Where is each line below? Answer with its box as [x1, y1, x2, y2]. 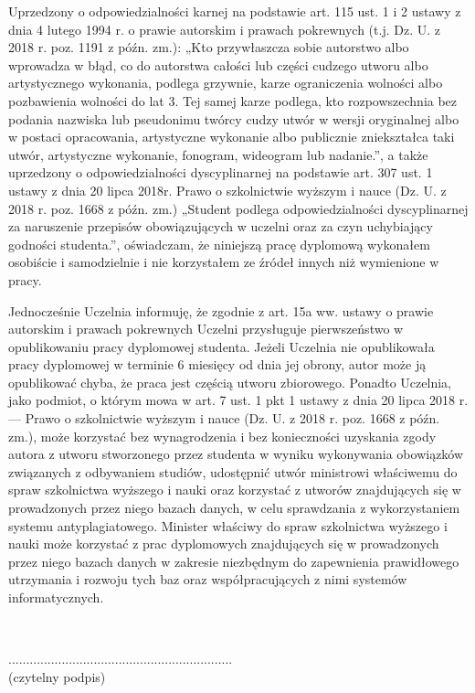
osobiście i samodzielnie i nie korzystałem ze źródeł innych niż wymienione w [8, 252, 439, 272]
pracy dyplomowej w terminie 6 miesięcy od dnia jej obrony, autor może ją [8, 355, 427, 374]
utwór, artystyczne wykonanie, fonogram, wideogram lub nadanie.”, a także [8, 144, 428, 164]
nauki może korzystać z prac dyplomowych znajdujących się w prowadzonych [8, 534, 439, 553]
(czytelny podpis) [8, 666, 106, 686]
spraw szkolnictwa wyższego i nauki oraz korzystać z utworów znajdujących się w [8, 480, 461, 499]
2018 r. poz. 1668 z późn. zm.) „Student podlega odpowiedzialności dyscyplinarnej [8, 198, 469, 218]
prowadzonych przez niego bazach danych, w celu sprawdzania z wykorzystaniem [8, 498, 460, 517]
